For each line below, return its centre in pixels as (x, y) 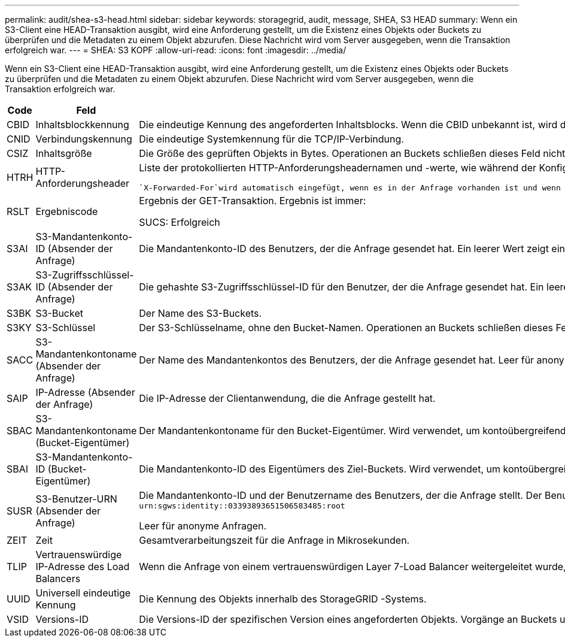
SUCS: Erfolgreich (180, 222)
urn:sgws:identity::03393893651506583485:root (242, 506)
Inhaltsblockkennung (82, 125)
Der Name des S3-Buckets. (201, 313)
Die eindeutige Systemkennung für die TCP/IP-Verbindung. (271, 139)
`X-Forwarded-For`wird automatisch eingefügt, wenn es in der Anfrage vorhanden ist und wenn (350, 188)
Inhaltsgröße (64, 153)
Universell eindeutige (83, 593)
